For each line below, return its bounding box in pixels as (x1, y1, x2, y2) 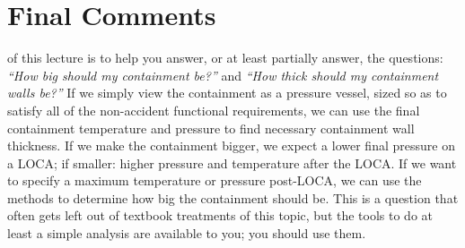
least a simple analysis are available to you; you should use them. (7, 224, 366, 243)
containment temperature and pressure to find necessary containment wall (7, 118, 415, 137)
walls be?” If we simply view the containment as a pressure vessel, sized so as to (7, 83, 447, 102)
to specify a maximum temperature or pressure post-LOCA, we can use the (7, 171, 422, 190)
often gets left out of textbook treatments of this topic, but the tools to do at (7, 206, 434, 225)
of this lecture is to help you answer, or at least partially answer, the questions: (7, 48, 443, 67)
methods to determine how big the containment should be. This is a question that (7, 188, 459, 207)
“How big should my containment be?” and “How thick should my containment (7, 65, 439, 84)
